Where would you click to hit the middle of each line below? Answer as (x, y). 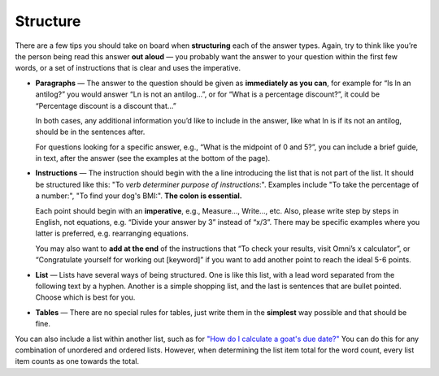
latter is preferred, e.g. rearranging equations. (112, 233)
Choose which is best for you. (85, 297)
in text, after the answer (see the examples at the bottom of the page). (153, 158)
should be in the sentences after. (90, 132)
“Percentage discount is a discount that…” (106, 106)
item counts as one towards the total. (77, 361)
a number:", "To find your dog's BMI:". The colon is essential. (139, 196)
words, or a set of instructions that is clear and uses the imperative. (128, 68)
